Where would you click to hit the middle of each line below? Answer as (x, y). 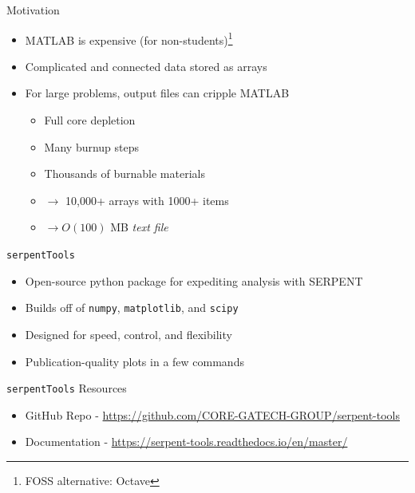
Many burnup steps (92, 146)
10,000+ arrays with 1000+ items (147, 200)
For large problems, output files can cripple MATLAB (157, 93)
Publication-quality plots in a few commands (134, 361)
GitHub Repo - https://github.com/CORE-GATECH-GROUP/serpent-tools (213, 414)
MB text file (139, 227)
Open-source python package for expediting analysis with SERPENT (194, 280)
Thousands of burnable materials (125, 174)
